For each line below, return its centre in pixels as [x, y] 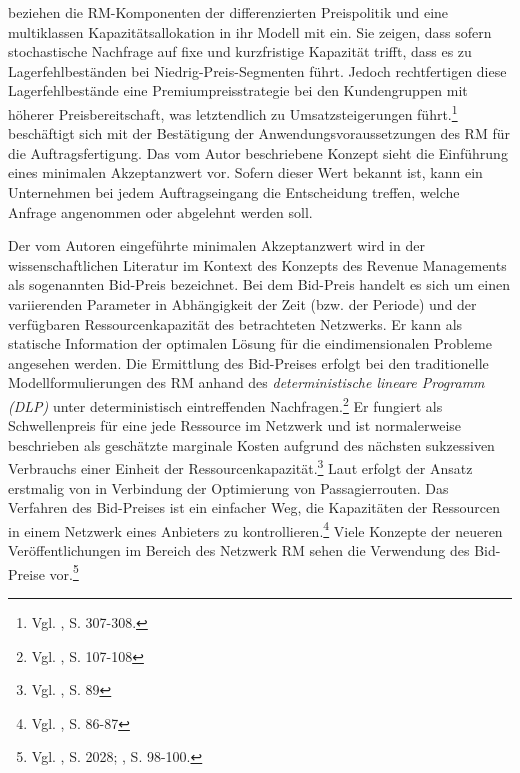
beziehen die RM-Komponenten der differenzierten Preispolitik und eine [228, 12]
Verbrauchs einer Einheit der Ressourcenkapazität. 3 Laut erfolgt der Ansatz [240, 467]
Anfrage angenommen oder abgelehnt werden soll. [160, 211]
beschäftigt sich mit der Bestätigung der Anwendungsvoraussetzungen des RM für [259, 133]
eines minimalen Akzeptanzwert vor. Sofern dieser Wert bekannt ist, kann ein [245, 172]
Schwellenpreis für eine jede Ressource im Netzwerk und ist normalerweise [235, 425]
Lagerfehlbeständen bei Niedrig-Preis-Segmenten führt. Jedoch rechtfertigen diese [257, 70]
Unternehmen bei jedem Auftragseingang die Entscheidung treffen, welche [234, 192]
